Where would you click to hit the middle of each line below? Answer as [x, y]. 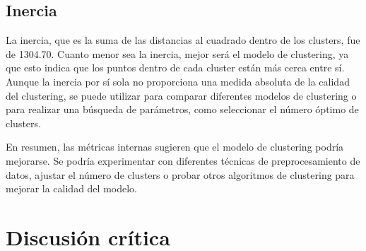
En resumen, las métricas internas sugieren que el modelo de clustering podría [175, 147]
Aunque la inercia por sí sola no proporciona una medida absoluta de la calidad [178, 81]
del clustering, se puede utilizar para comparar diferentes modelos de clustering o [181, 95]
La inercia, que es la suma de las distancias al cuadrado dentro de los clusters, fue [183, 40]
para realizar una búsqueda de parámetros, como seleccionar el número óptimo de [182, 109]
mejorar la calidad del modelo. [71, 188]
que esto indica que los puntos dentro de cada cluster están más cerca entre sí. [175, 68]
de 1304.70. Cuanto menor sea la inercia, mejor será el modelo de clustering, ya [177, 53]
